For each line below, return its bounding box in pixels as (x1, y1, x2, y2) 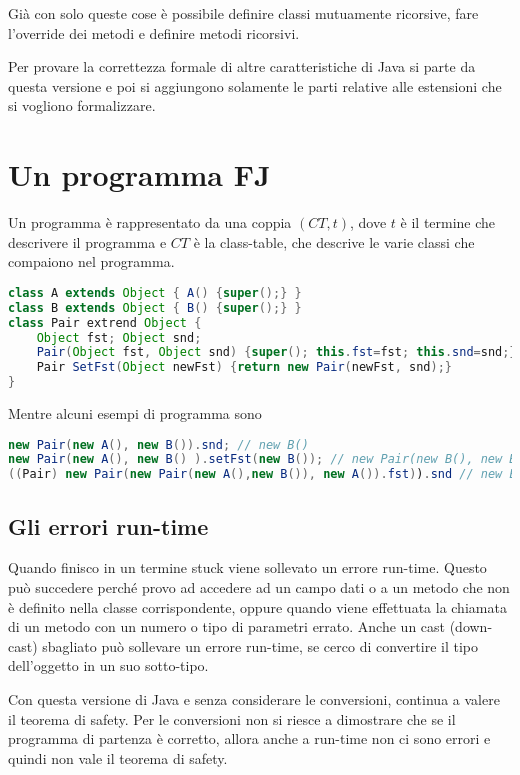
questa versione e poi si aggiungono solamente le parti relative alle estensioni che (8, 75, 502, 96)
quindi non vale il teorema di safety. (8, 747, 228, 768)
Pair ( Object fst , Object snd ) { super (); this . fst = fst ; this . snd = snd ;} (36, 345, 517, 360)
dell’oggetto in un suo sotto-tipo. (8, 655, 209, 676)
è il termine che (400, 212, 496, 233)
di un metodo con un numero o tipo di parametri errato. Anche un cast (8, 616, 446, 637)
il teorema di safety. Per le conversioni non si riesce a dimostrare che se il (8, 708, 456, 729)
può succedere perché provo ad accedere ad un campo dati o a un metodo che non (8, 577, 510, 598)
